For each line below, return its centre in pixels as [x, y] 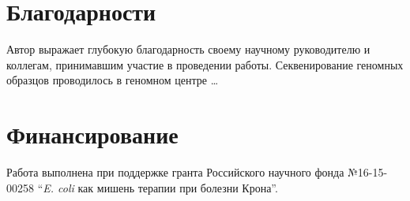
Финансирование [92, 134]
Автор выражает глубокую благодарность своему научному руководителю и [188, 49]
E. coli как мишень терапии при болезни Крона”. [160, 187]
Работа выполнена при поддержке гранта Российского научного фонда [175, 172]
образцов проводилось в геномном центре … [113, 80]
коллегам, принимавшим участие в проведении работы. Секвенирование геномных [205, 64]
